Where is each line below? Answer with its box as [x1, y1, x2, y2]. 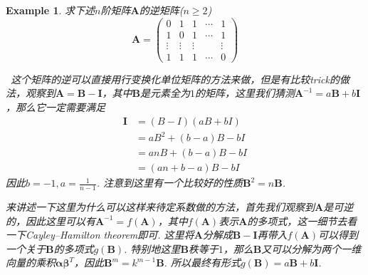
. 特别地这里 [124, 241, 181, 256]
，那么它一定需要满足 [6, 99, 105, 114]
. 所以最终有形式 [164, 255, 241, 270]
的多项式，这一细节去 [247, 213, 347, 228]
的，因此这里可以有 [6, 213, 95, 228]
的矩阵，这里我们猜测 [194, 85, 295, 100]
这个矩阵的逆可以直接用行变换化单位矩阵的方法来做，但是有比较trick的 [11, 71, 340, 86]
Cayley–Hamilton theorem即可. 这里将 [25, 227, 194, 242]
